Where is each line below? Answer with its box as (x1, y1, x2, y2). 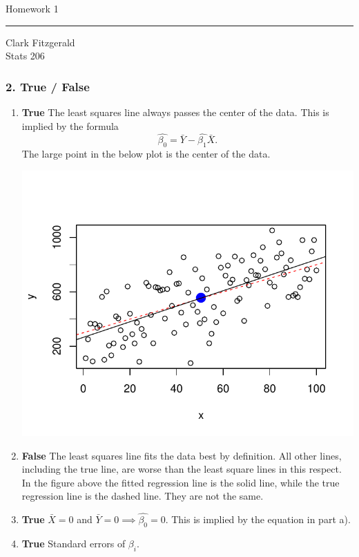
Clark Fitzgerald (6, 35, 75, 49)
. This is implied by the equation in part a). (165, 512, 351, 527)
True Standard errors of (21, 536, 126, 550)
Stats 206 (6, 48, 45, 63)
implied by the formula (21, 118, 119, 133)
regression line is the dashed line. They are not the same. (21, 489, 264, 503)
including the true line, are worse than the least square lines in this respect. (21, 462, 342, 476)
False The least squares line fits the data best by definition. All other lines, (21, 448, 342, 462)
